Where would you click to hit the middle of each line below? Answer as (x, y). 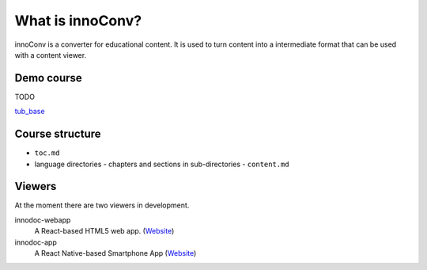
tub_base (30, 112)
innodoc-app (36, 242)
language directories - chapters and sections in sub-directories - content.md (162, 164)
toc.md (47, 153)
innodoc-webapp (43, 220)
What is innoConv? (78, 21)
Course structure (58, 134)
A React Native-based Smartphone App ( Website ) (115, 253)
